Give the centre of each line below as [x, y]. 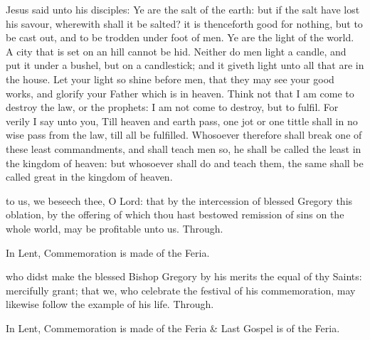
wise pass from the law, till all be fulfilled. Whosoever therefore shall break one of [184, 135]
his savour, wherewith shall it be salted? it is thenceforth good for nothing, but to [184, 23]
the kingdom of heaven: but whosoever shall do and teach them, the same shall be [185, 163]
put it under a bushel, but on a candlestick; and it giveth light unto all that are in [185, 65]
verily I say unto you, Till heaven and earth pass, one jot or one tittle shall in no [182, 121]
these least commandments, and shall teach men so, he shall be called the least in [184, 148]
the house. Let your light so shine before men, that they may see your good [170, 79]
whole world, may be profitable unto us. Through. [115, 228]
